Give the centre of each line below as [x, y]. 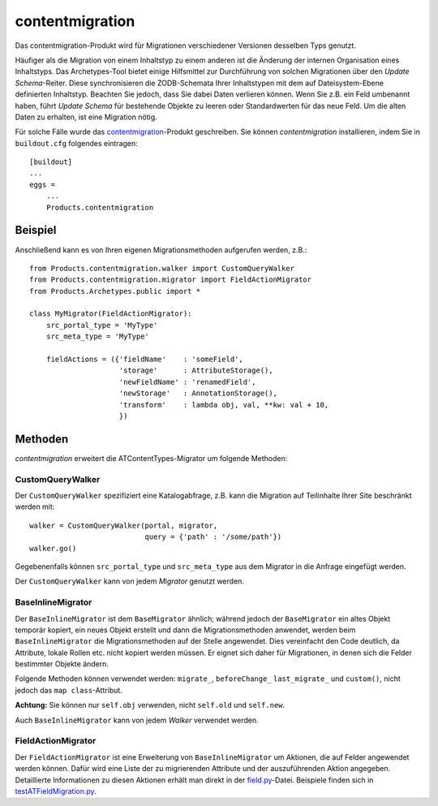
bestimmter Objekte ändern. [62, 664]
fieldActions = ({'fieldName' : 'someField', [144, 360]
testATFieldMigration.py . [56, 791]
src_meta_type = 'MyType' [98, 336]
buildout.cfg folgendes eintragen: [76, 143]
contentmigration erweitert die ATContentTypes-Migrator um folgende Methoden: [151, 458]
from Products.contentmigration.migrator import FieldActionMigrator [171, 280]
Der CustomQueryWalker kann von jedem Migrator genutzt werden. [130, 581]
